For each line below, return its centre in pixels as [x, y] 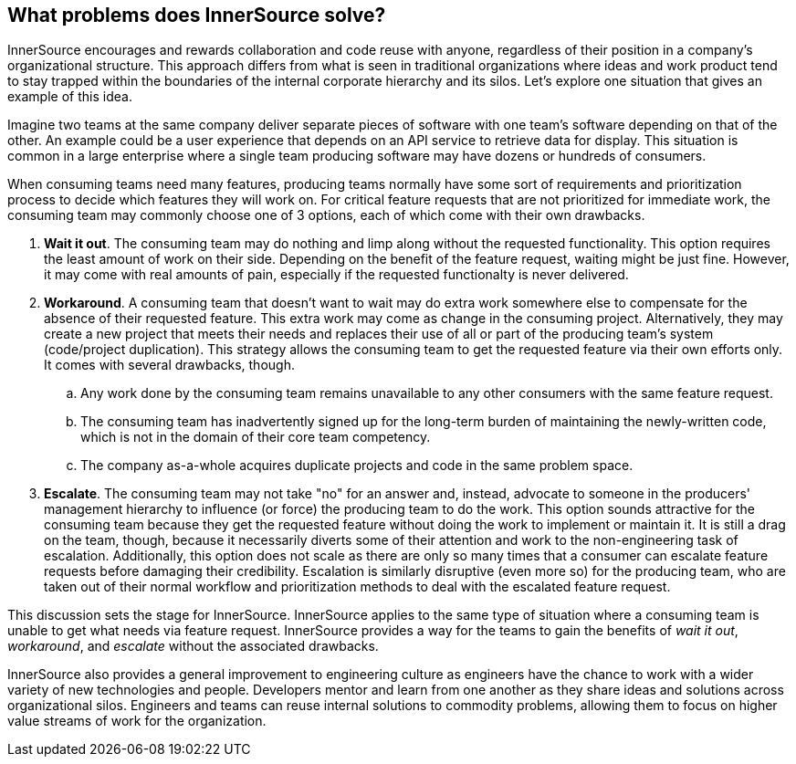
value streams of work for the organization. [137, 721]
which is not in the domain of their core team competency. [256, 437]
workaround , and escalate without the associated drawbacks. [193, 646]
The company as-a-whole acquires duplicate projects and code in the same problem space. [357, 466]
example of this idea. [70, 97]
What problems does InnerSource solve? [197, 15]
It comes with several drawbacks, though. [169, 365]
